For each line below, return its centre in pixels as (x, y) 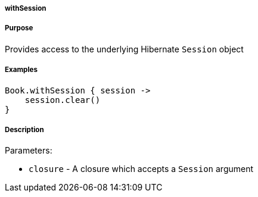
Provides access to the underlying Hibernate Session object (124, 49)
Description (24, 129)
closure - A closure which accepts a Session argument (141, 169)
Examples (21, 70)
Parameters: (29, 151)
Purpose (19, 28)
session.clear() (63, 100)
